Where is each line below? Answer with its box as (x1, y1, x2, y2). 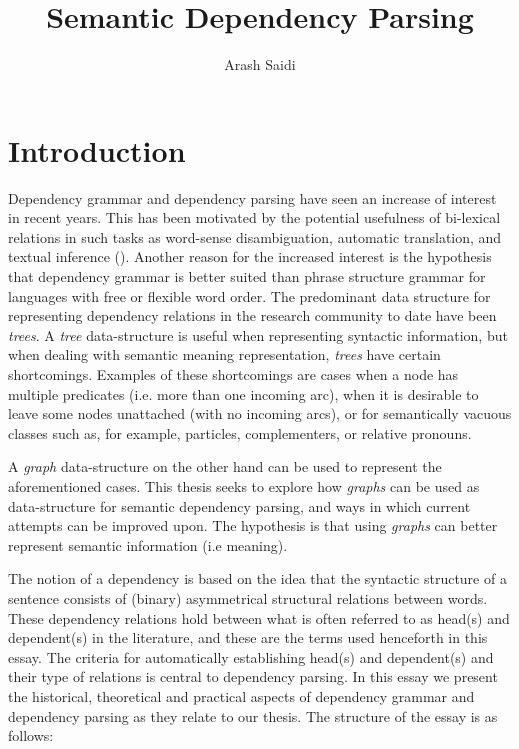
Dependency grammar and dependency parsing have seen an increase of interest (8, 187, 497, 208)
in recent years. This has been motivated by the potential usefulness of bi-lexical (8, 207, 501, 228)
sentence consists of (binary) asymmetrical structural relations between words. (8, 587, 488, 608)
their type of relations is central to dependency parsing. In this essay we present (8, 666, 498, 687)
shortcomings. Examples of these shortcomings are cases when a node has (8, 364, 459, 384)
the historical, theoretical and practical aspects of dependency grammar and (8, 685, 475, 706)
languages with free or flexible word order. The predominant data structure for (8, 285, 491, 306)
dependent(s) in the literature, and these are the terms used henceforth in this (8, 627, 488, 648)
